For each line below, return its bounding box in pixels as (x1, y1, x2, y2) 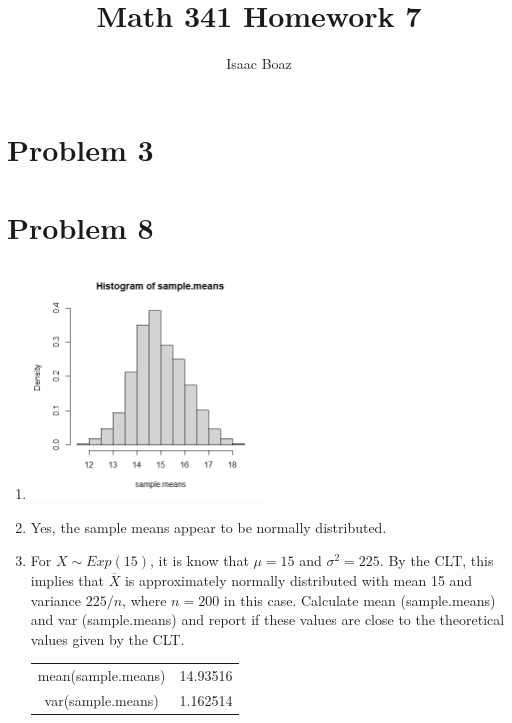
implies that (30, 569, 104, 590)
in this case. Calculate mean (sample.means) (223, 589, 496, 610)
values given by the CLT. (30, 628, 185, 649)
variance (30, 589, 82, 610)
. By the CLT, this (379, 550, 494, 571)
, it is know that (149, 550, 249, 571)
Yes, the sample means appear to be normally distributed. (30, 516, 387, 537)
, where (122, 589, 167, 610)
